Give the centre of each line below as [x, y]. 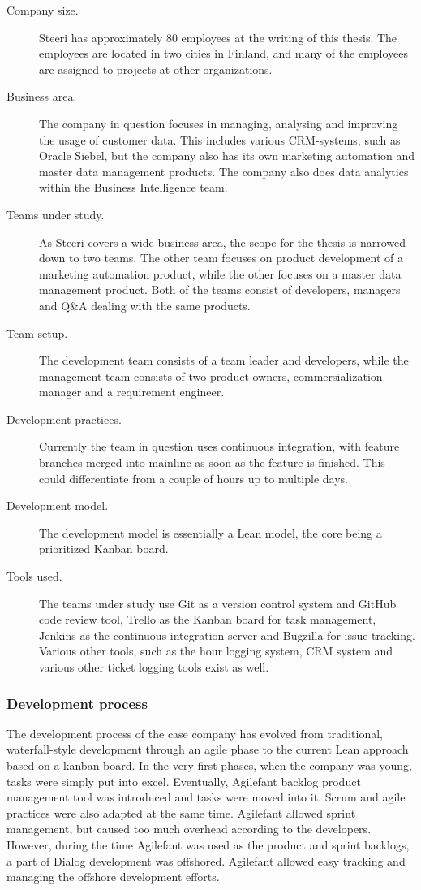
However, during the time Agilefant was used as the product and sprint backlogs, [208, 844]
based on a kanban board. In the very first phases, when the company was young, [209, 765]
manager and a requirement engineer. [132, 392]
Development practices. [64, 419]
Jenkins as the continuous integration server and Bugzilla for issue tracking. [227, 635]
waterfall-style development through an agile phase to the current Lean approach [208, 749]
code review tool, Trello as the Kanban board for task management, [208, 619]
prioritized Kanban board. [104, 549]
